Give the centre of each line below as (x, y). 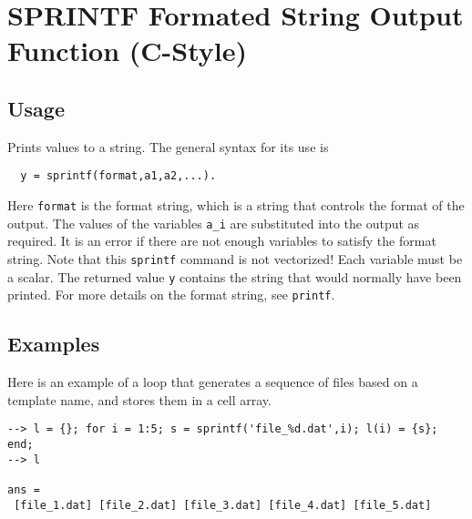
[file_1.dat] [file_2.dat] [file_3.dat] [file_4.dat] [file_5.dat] (223, 505)
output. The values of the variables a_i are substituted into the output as (214, 223)
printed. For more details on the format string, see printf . (171, 295)
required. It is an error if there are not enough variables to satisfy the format (222, 241)
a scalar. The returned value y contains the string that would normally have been (235, 276)
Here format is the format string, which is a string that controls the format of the (236, 205)
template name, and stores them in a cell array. (139, 399)
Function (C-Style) (128, 51)
